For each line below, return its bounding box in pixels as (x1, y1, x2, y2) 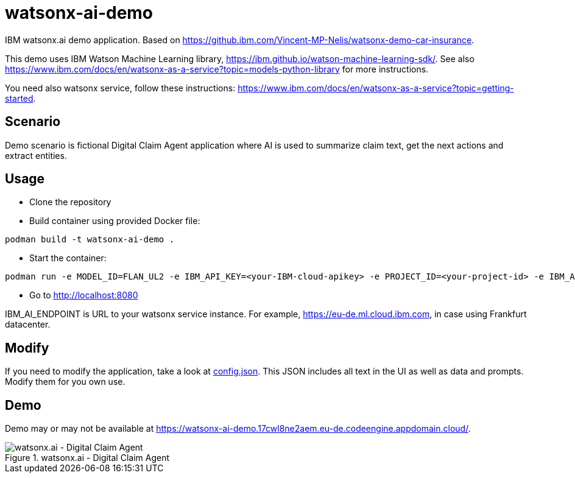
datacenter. (5, 319, 51, 330)
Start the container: (29, 253, 107, 264)
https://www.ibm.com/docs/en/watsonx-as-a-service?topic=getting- (238, 82, 514, 93)
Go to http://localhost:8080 (29, 290, 138, 301)
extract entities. (5, 150, 67, 161)
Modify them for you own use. (5, 376, 125, 387)
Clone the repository (29, 197, 111, 208)
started (5, 93, 34, 104)
